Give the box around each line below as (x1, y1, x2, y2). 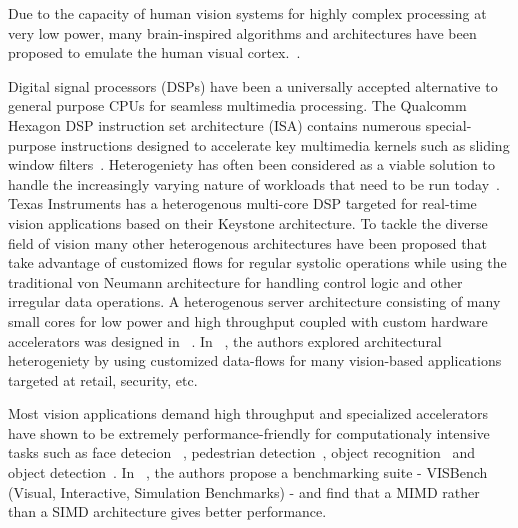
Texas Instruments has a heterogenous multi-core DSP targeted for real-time (8, 193, 477, 214)
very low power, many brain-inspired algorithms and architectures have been (8, 22, 477, 43)
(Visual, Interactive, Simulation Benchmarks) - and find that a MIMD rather (8, 481, 480, 502)
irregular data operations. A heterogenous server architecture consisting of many (8, 291, 501, 312)
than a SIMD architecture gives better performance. (8, 501, 327, 522)
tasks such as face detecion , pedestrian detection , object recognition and (8, 442, 476, 463)
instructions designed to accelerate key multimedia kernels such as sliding (60, 134, 510, 155)
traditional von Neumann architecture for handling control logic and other (8, 271, 463, 292)
